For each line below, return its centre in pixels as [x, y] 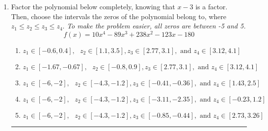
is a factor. [212, 6]
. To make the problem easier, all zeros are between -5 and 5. [154, 26]
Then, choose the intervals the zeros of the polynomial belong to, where [119, 16]
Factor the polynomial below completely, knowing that [93, 6]
